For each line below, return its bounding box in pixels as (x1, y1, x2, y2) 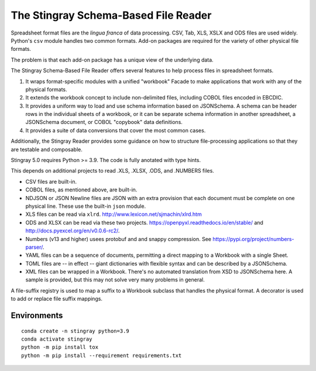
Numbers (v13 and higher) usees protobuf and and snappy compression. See (25, 235, 212, 242)
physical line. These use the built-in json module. (25, 202, 146, 209)
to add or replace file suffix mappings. (11, 296, 102, 303)
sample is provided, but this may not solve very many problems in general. (25, 276, 205, 283)
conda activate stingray (21, 336, 92, 342)
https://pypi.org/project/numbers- (212, 235, 295, 242)
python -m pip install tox (21, 344, 99, 351)
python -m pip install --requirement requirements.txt (21, 352, 182, 359)
